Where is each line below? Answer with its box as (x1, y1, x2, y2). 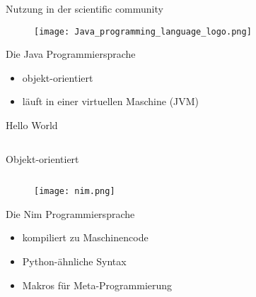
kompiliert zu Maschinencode (22, 230, 149, 245)
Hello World (6, 118, 58, 133)
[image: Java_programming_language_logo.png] (34, 26, 252, 37)
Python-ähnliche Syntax (22, 254, 127, 269)
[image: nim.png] (34, 186, 115, 197)
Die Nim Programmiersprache (6, 206, 135, 221)
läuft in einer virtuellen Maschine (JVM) (22, 94, 199, 109)
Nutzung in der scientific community (6, 1, 163, 16)
